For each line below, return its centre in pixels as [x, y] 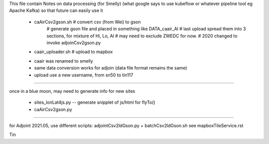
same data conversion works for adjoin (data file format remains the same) [111, 68]
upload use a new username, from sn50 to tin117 [84, 75]
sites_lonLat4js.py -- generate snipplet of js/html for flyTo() [95, 102]
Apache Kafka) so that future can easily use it [56, 10]
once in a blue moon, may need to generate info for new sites [72, 91]
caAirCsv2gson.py [53, 109]
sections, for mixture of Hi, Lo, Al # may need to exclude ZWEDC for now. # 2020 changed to [142, 36]
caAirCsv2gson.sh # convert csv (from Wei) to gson [87, 22]
